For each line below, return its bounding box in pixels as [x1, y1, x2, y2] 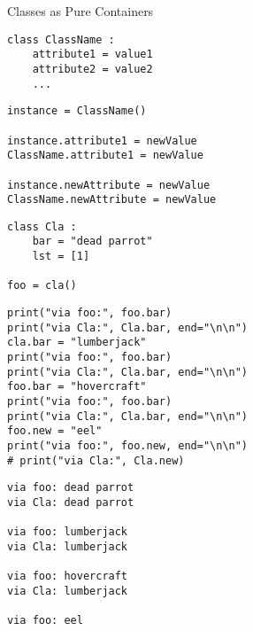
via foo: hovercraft [7, 570, 128, 583]
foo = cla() [7, 279, 77, 292]
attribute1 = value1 [32, 48, 153, 61]
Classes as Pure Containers [7, 2, 154, 19]
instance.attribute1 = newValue [7, 134, 197, 147]
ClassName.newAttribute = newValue [7, 193, 217, 206]
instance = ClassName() [7, 105, 147, 118]
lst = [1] [32, 250, 90, 263]
